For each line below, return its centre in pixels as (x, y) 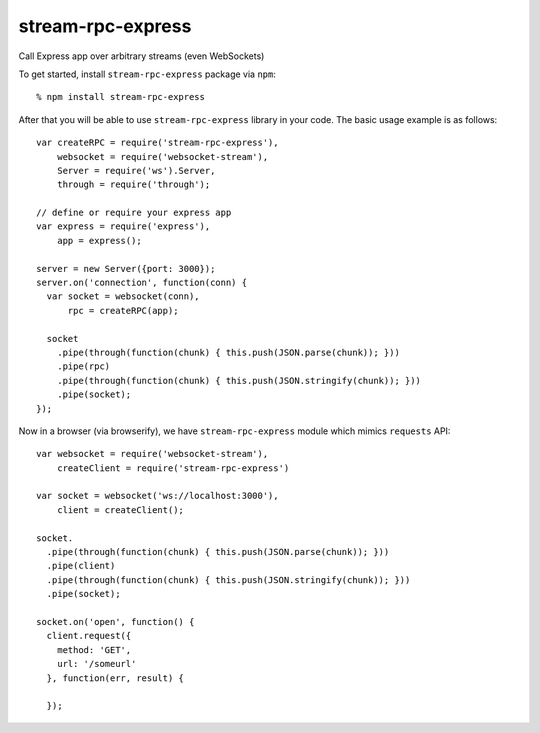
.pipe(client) (81, 566)
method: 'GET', (94, 649)
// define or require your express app (134, 213)
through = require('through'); (133, 184)
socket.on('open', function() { (115, 621)
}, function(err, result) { (115, 678)
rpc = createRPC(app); (123, 310)
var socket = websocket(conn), (123, 296)
